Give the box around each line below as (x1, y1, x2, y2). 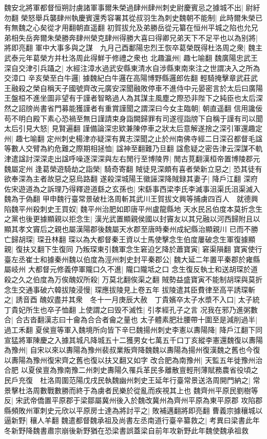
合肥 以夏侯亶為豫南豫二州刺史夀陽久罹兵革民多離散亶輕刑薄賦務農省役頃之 (4, 364, 258, 375)
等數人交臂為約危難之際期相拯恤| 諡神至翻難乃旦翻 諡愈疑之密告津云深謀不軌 (4, 143, 263, 154)
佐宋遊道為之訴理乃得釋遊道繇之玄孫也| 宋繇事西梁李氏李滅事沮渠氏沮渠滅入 (4, 183, 260, 194)
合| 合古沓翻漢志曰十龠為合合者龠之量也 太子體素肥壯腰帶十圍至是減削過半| (4, 314, 258, 325)
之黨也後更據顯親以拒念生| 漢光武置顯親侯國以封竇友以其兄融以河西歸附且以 (4, 213, 260, 224)
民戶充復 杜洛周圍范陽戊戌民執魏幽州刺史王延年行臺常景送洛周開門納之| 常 (4, 374, 260, 385)
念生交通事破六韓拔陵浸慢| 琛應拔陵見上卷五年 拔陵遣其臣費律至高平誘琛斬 (4, 284, 256, 295)
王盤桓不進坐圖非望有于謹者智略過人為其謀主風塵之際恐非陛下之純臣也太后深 (4, 93, 263, 103)
